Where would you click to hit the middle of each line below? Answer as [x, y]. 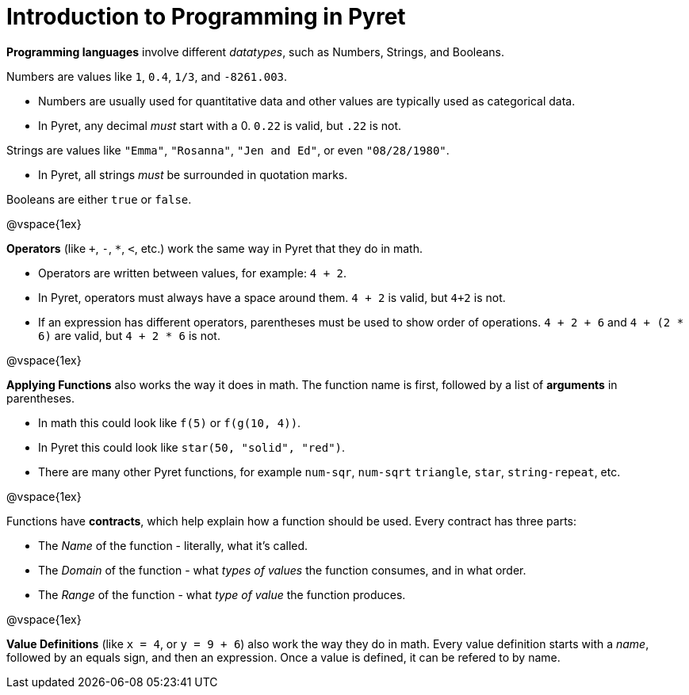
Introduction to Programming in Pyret [206, 17]
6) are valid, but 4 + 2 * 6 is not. [129, 335]
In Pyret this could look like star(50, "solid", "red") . [192, 447]
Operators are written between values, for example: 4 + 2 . [193, 273]
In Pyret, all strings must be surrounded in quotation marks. [193, 174]
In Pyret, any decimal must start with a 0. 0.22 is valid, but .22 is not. [220, 125]
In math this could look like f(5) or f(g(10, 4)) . [170, 422]
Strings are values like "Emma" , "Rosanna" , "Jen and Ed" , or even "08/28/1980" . [228, 150]
